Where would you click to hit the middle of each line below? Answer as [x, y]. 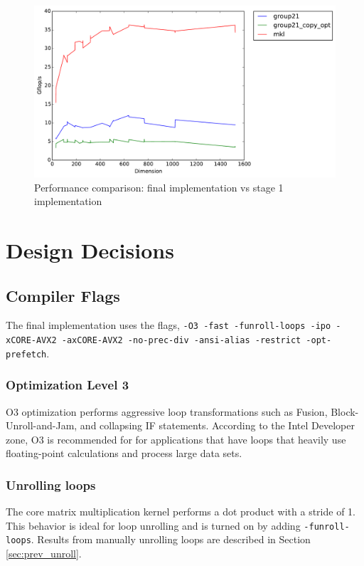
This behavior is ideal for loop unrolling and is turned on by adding [153, 525]
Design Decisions [90, 250]
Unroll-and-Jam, [42, 425]
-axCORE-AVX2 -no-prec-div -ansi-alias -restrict [181, 340]
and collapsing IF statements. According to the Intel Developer [217, 425]
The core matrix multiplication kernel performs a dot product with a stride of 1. [181, 512]
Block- [345, 411]
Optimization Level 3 [68, 385]
